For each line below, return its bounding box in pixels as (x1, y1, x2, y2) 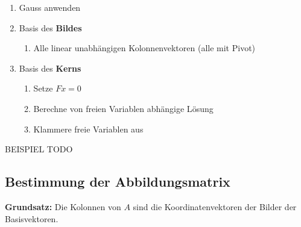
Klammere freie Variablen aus (33, 122, 144, 135)
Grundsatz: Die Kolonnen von (5, 200, 121, 213)
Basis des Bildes (19, 21, 82, 34)
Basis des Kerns (19, 61, 81, 74)
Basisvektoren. (5, 212, 59, 225)
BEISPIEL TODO (5, 143, 73, 155)
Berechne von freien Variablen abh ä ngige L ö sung (33, 102, 214, 114)
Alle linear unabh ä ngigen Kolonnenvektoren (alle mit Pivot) (33, 42, 256, 54)
